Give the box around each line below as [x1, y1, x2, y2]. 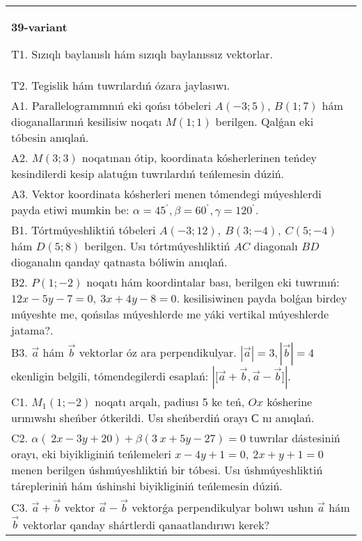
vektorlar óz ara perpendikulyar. [79, 344, 237, 360]
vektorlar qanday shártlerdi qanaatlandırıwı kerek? [22, 516, 270, 533]
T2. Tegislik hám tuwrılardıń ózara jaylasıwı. [11, 77, 230, 93]
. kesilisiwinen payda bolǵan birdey [176, 290, 347, 306]
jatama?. [11, 322, 54, 338]
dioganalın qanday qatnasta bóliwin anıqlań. [11, 254, 228, 270]
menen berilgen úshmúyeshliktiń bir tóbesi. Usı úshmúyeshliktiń [11, 462, 323, 478]
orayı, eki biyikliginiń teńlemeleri [11, 446, 171, 462]
